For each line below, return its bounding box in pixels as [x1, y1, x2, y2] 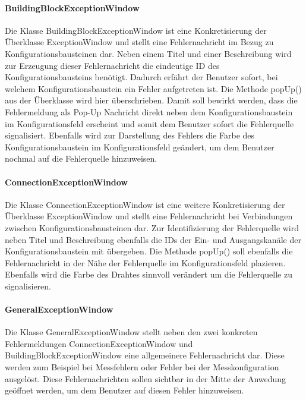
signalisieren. [5, 279, 51, 292]
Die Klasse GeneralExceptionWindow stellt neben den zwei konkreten [5, 326, 258, 338]
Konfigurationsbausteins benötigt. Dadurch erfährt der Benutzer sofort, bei [5, 71, 278, 83]
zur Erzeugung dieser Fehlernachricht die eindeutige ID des [5, 59, 220, 71]
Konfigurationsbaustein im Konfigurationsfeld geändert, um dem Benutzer [5, 140, 275, 153]
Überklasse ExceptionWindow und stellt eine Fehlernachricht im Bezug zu [5, 36, 274, 48]
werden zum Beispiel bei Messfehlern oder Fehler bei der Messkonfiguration [5, 361, 279, 373]
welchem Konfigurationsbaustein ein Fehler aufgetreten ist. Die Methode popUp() [5, 82, 302, 95]
